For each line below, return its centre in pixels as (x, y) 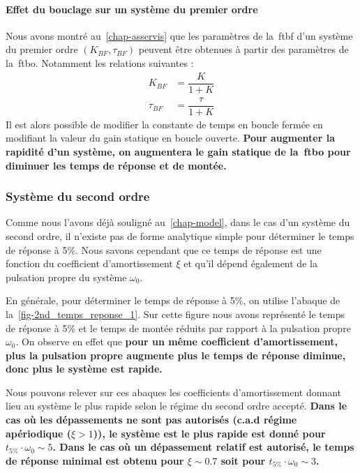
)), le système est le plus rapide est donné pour (209, 433)
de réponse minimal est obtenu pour (95, 460)
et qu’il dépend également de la (250, 263)
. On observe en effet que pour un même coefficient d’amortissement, (177, 341)
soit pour (243, 460)
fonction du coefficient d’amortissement (89, 263)
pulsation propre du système (66, 277)
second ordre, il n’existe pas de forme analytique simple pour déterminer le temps (180, 235)
